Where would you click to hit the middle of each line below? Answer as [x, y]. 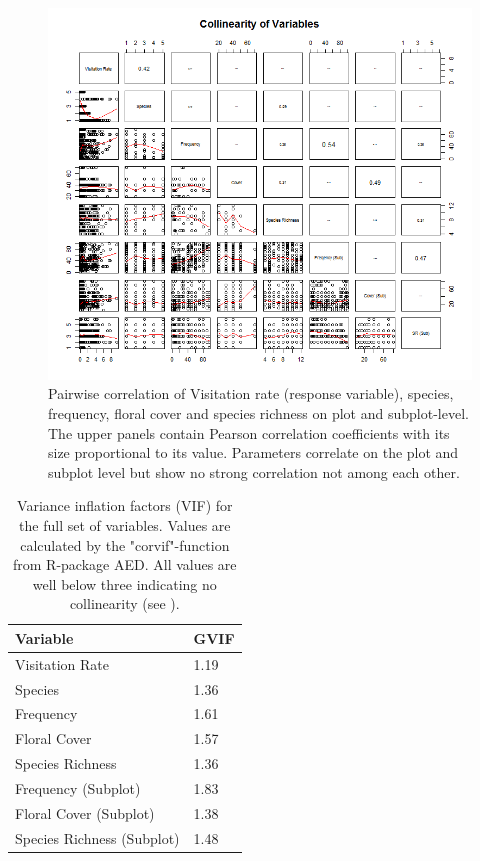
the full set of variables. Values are [125, 524]
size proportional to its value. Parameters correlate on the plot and [253, 452]
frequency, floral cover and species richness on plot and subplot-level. [258, 413]
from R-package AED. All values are [125, 564]
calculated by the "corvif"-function [125, 544]
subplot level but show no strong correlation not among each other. [254, 471]
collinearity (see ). [124, 603]
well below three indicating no [124, 583]
